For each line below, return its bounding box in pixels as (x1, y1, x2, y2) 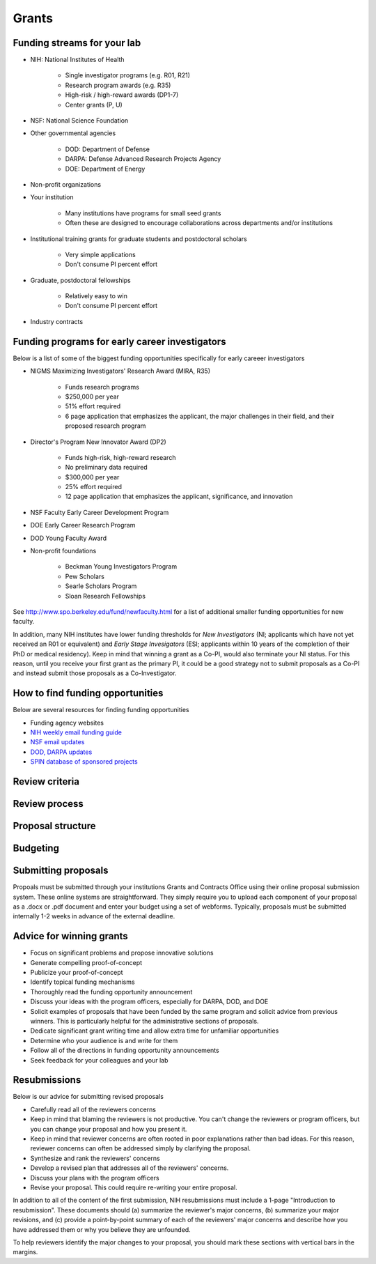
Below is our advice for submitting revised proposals (13, 1093, 164, 1101)
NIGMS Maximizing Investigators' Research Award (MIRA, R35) (30, 367, 211, 376)
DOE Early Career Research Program (30, 521, 136, 530)
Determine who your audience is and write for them (30, 1036, 178, 1045)
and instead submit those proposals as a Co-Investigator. (13, 669, 177, 677)
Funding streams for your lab (13, 37, 141, 49)
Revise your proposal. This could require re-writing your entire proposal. (30, 1183, 238, 1192)
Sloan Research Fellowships (65, 592, 146, 600)
